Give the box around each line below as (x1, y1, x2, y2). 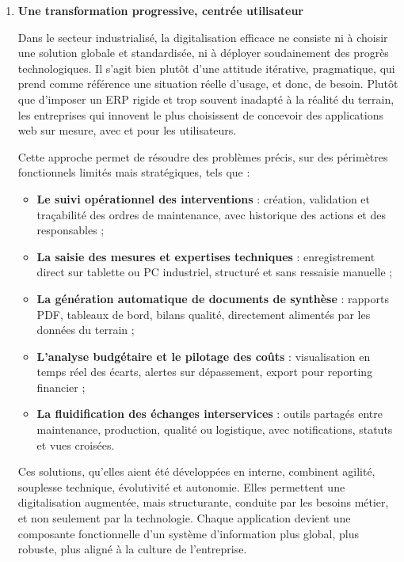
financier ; (36, 378, 86, 395)
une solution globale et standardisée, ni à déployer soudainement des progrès (17, 44, 389, 61)
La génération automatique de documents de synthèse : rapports (36, 290, 389, 306)
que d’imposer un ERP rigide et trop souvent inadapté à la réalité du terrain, (17, 90, 394, 107)
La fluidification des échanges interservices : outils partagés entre (36, 405, 383, 422)
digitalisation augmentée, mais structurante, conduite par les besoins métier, (17, 494, 389, 511)
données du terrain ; (36, 321, 135, 338)
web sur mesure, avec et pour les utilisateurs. (17, 122, 237, 139)
